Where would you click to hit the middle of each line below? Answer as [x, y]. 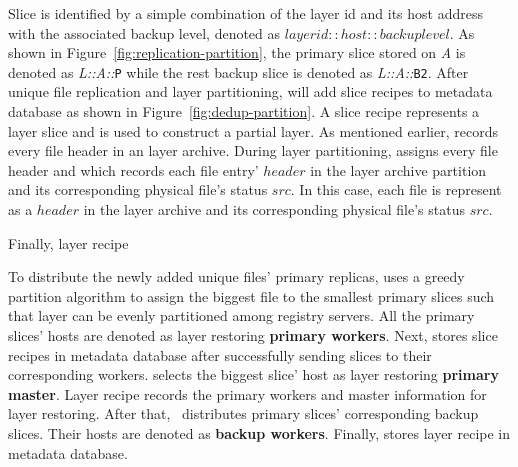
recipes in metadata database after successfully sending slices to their [220, 354]
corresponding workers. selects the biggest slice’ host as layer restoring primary [253, 374]
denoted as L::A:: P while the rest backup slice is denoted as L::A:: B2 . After [238, 71]
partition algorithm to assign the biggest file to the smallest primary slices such [251, 295]
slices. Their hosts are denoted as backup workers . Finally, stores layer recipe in [259, 432]
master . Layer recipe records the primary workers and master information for [247, 393]
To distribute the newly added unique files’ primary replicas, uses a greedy [236, 276]
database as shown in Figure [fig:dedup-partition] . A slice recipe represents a [244, 111]
